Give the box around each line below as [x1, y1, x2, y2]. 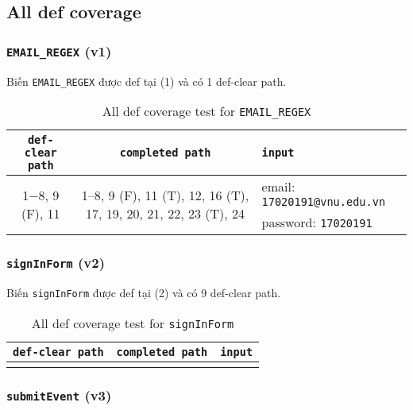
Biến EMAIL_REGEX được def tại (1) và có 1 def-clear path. [6, 72, 287, 89]
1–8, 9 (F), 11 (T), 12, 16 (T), [81, 186, 249, 205]
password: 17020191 [261, 213, 372, 232]
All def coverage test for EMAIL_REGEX [102, 102, 311, 121]
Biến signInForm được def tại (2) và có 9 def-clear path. [6, 284, 281, 300]
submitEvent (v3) [6, 385, 112, 404]
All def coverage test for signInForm [31, 313, 234, 332]
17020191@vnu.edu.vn [261, 195, 386, 209]
